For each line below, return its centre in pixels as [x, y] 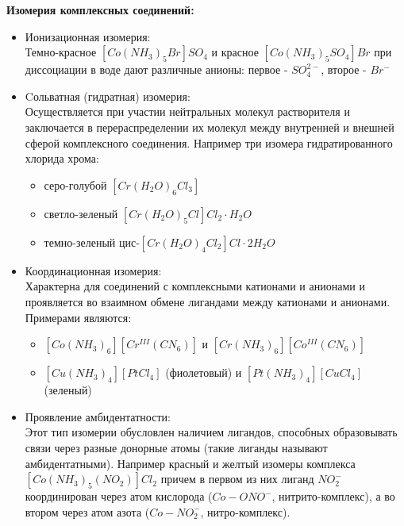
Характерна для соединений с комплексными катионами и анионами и [195, 286]
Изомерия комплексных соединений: [100, 10]
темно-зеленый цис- [92, 242]
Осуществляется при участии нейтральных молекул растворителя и [187, 111]
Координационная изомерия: [93, 270]
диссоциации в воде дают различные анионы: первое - [156, 69]
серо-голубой [75, 184]
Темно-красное [61, 52]
